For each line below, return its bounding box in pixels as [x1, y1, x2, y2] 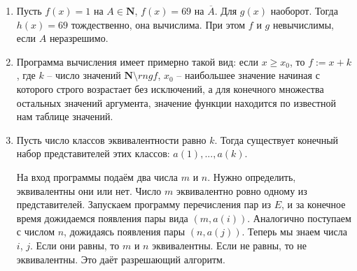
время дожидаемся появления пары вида [16, 210, 188, 225]
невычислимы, [272, 17, 335, 31]
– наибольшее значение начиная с [176, 68, 320, 82]
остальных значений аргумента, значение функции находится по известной [16, 95, 336, 110]
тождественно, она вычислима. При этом [71, 17, 246, 31]
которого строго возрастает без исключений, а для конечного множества [16, 81, 324, 96]
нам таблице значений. [16, 109, 113, 124]
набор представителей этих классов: [16, 146, 170, 161]
